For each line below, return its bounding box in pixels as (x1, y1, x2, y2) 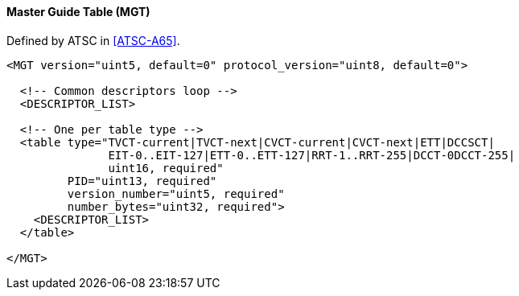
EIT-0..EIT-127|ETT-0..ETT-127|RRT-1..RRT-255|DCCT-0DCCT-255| (108, 148, 516, 162)
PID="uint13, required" (67, 174, 217, 187)
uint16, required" (108, 161, 224, 175)
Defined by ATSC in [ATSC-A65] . (6, 33, 180, 47)
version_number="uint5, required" (67, 187, 285, 200)
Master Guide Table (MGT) (6, 5, 150, 18)
